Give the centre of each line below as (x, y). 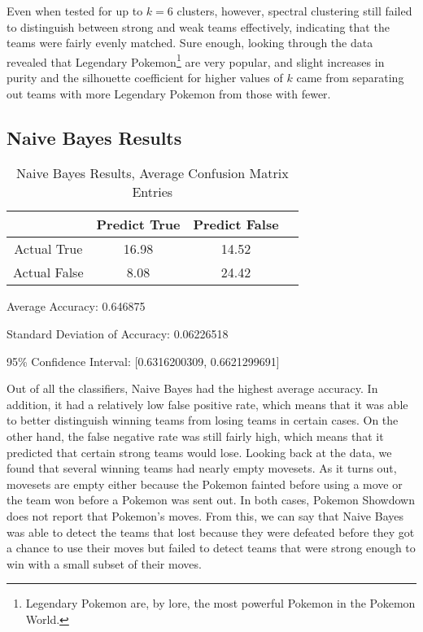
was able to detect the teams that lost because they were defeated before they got (211, 532)
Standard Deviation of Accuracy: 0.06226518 (118, 334)
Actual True (48, 249)
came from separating (350, 78)
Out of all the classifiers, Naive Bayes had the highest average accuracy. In (192, 388)
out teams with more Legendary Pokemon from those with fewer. (169, 93)
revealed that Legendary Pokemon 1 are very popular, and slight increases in (196, 60)
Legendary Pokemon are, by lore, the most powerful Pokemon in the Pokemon (220, 603)
